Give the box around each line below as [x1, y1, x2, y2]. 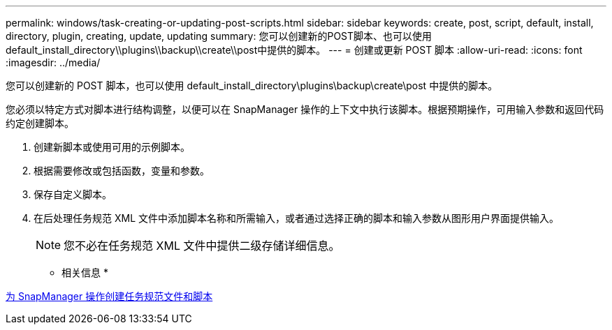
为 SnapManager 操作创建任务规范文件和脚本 [6, 290, 213, 302]
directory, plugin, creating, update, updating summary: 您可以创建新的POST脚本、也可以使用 [6, 30, 432, 42]
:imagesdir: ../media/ [6, 57, 101, 68]
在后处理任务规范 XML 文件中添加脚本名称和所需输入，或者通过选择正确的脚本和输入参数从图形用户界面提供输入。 [34, 212, 559, 224]
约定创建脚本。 [6, 117, 74, 129]
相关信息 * [61, 267, 108, 278]
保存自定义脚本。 [34, 188, 112, 200]
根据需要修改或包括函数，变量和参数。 [34, 165, 210, 177]
